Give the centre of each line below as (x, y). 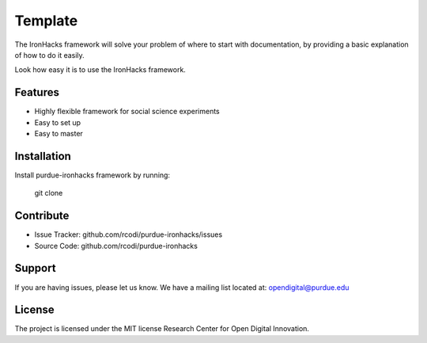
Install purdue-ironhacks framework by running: (92, 175)
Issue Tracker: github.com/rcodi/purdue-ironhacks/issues (128, 234)
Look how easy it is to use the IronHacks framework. (100, 70)
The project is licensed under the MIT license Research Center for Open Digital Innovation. (162, 329)
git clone (49, 193)
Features (37, 92)
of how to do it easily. (49, 55)
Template (46, 21)
